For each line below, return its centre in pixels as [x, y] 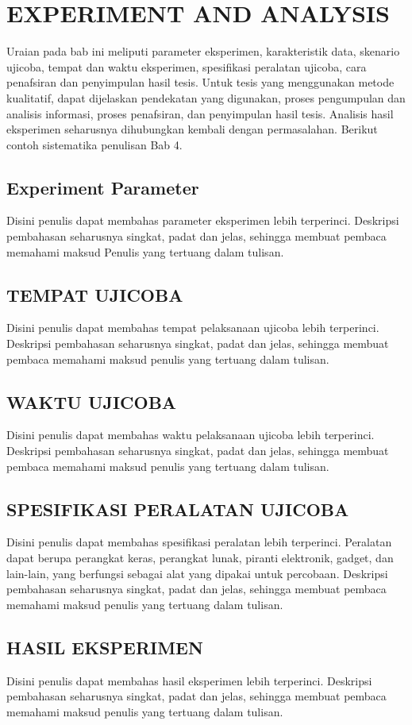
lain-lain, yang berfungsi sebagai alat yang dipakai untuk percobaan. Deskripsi [197, 573]
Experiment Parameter [103, 187]
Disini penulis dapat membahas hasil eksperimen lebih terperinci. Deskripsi [189, 680]
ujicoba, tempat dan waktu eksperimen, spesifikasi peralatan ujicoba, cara [187, 66]
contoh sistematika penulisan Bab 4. [94, 144]
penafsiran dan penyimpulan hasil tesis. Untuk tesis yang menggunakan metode [200, 82]
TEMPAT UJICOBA [95, 294]
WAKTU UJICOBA [92, 401]
